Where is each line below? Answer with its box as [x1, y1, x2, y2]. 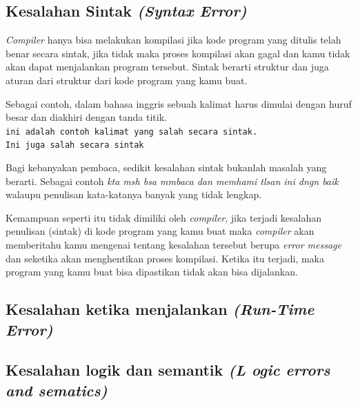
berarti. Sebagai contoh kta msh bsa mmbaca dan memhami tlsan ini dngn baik [6, 173, 339, 188]
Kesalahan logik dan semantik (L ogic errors [6, 359, 330, 380]
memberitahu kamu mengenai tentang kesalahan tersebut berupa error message [6, 238, 341, 252]
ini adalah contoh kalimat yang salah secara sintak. [6, 126, 258, 137]
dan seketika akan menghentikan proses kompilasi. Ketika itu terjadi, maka [6, 251, 325, 265]
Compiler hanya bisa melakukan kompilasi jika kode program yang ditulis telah [6, 32, 341, 47]
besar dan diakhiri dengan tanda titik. [6, 110, 167, 124]
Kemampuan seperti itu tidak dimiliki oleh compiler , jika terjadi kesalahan [6, 210, 321, 224]
